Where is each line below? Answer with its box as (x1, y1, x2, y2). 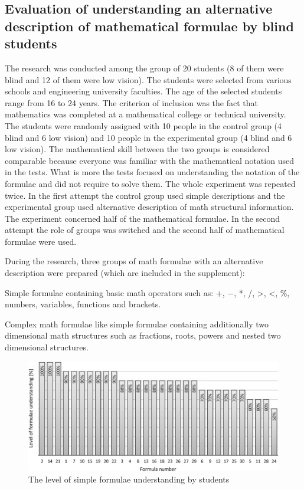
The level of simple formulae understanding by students (28, 473, 230, 485)
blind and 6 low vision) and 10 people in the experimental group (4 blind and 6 (5, 131, 292, 143)
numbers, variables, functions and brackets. (5, 298, 161, 310)
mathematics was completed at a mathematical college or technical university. (5, 108, 286, 120)
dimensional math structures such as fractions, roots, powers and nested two (5, 329, 281, 342)
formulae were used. (5, 235, 77, 247)
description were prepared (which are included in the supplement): (5, 267, 245, 279)
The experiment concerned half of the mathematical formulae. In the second (5, 212, 280, 224)
